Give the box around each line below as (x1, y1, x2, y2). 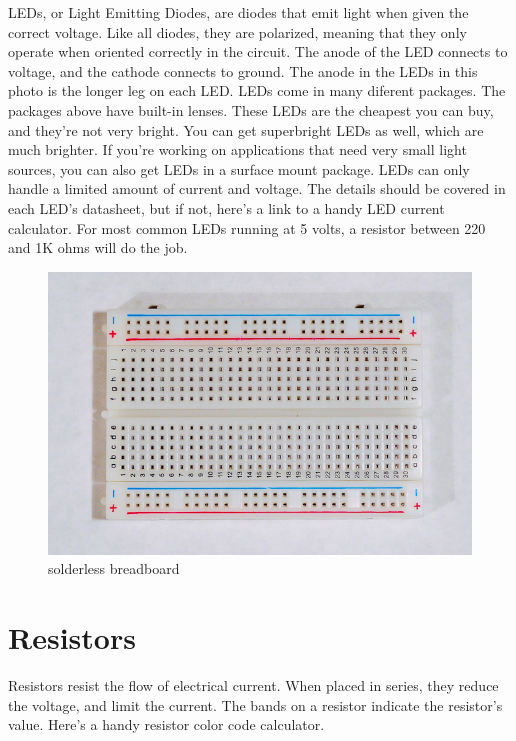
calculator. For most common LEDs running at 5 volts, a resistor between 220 (8, 217, 486, 238)
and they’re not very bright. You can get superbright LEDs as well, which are (8, 119, 484, 140)
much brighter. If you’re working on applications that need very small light (8, 139, 467, 160)
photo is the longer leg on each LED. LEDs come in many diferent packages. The (8, 80, 506, 101)
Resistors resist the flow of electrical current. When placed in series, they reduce (8, 674, 499, 695)
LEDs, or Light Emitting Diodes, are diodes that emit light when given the (8, 2, 469, 22)
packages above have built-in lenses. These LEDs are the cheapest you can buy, (8, 99, 494, 120)
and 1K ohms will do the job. (8, 237, 188, 258)
